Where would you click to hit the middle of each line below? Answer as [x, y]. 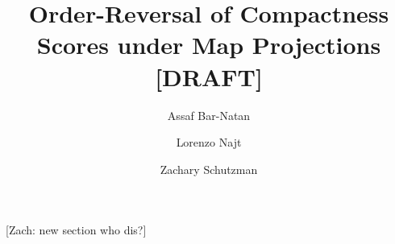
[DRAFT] [209, 76]
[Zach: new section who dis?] [76, 230]
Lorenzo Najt [209, 142]
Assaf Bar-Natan [209, 115]
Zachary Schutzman [209, 169]
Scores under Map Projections [209, 45]
